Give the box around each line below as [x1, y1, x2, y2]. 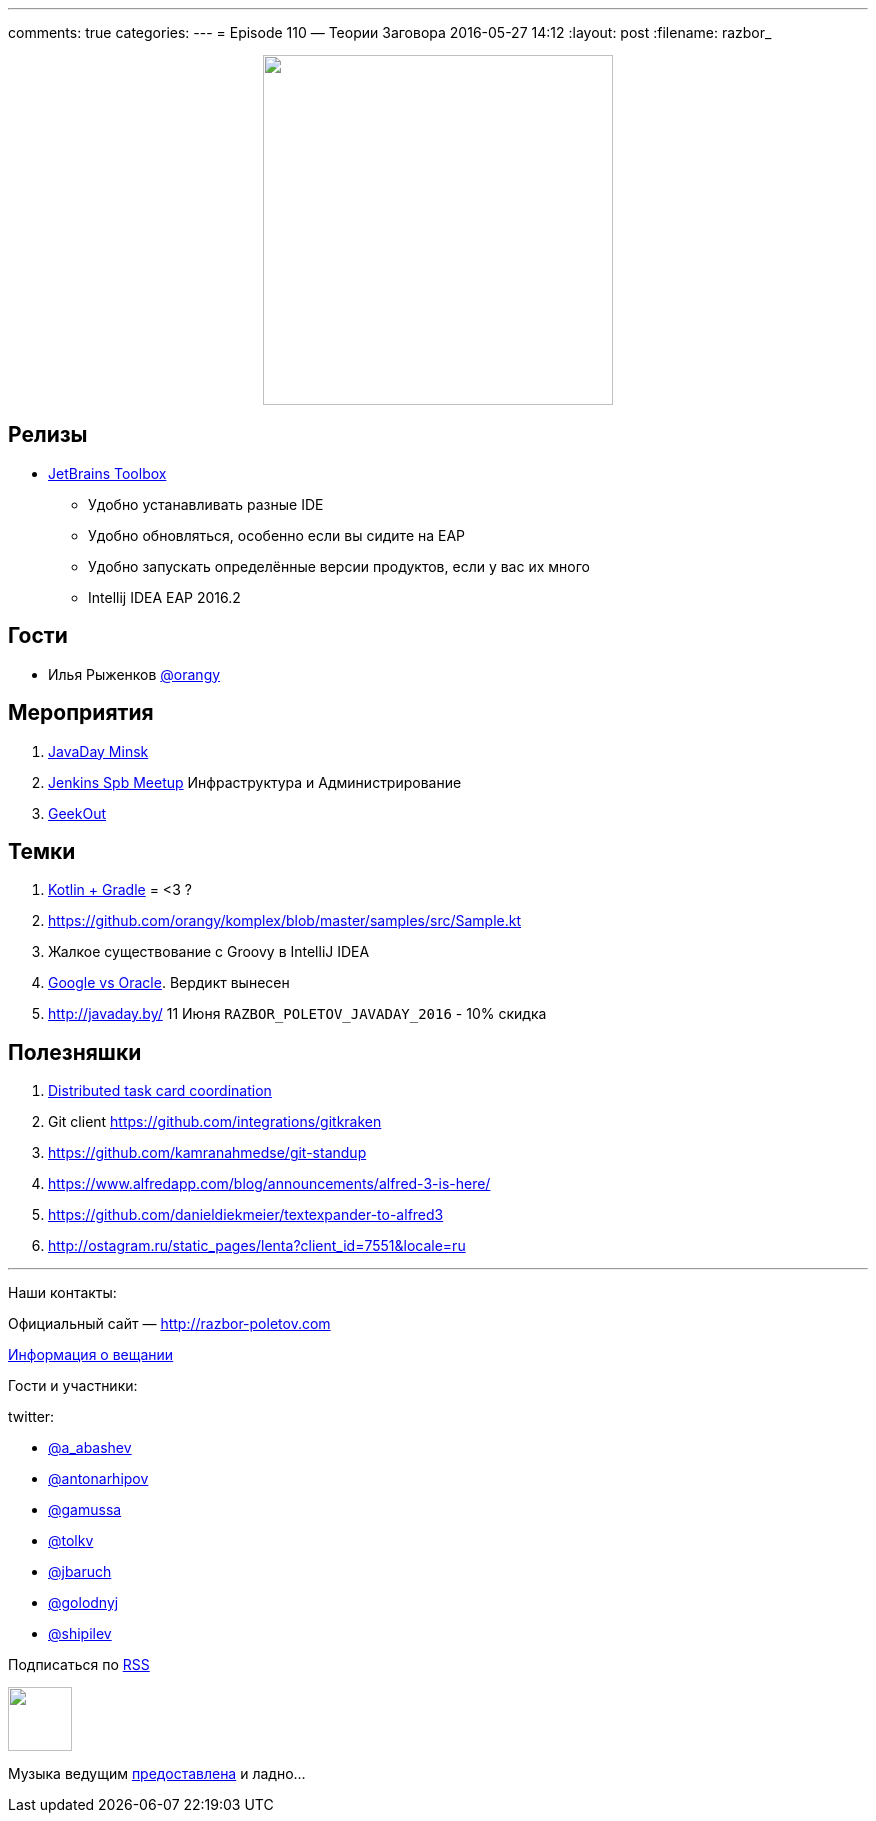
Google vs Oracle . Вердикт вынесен [48, 974, 290, 992]
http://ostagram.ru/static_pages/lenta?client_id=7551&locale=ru [48, 1237, 466, 1255]
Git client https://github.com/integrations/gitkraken [48, 1113, 382, 1131]
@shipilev [48, 1625, 112, 1643]
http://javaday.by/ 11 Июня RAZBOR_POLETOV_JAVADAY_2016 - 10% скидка [48, 1005, 547, 1023]
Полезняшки [8, 1039, 142, 1065]
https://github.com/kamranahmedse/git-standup [48, 1144, 367, 1162]
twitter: [8, 1408, 55, 1426]
